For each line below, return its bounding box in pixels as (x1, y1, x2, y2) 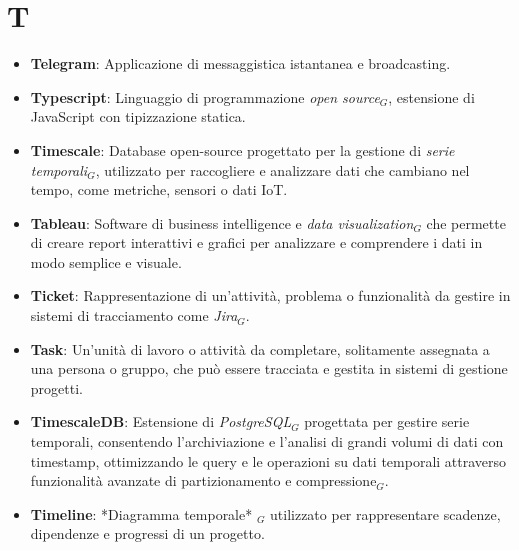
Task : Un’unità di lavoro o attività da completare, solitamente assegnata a (30, 338, 490, 359)
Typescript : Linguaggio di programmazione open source (30, 86, 380, 107)
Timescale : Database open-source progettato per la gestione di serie (30, 139, 455, 160)
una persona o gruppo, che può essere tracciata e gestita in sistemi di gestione (30, 358, 508, 379)
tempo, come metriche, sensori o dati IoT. (30, 179, 288, 200)
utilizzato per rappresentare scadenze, (270, 503, 501, 524)
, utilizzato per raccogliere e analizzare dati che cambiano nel (95, 159, 470, 180)
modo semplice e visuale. (30, 251, 182, 272)
